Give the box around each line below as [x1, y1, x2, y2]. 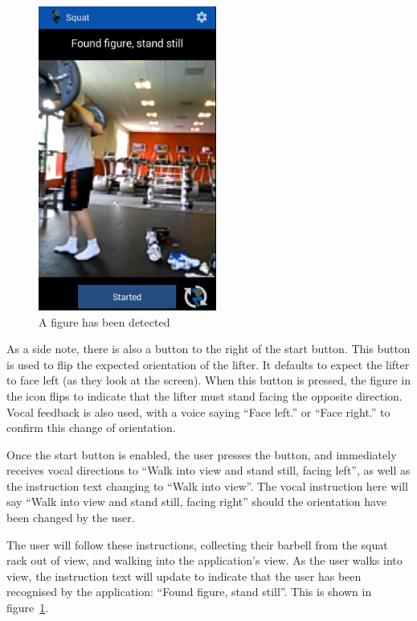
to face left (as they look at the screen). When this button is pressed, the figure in [6, 372, 411, 389]
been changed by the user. [6, 509, 135, 526]
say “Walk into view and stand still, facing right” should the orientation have [6, 493, 386, 510]
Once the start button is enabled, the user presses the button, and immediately [6, 446, 397, 463]
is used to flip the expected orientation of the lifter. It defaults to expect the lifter [6, 356, 410, 372]
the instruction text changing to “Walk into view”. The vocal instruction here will [6, 477, 409, 494]
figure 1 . [6, 599, 49, 616]
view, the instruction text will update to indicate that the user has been [6, 567, 362, 584]
